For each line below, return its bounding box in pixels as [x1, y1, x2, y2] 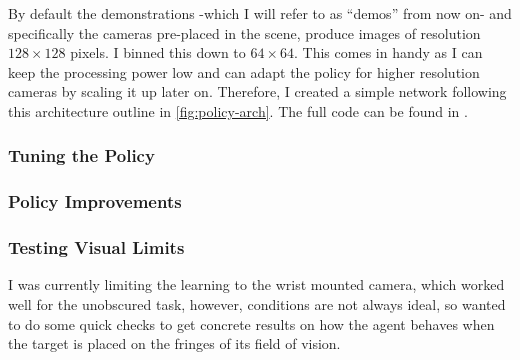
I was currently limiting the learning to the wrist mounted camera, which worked [8, 274, 505, 295]
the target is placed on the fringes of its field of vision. [8, 333, 341, 354]
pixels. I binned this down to [70, 42, 246, 63]
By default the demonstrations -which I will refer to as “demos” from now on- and [8, 3, 512, 23]
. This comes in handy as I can [294, 42, 483, 63]
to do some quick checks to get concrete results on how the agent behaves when [8, 313, 495, 334]
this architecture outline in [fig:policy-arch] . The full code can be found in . [8, 100, 468, 121]
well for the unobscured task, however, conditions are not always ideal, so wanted [8, 294, 506, 315]
